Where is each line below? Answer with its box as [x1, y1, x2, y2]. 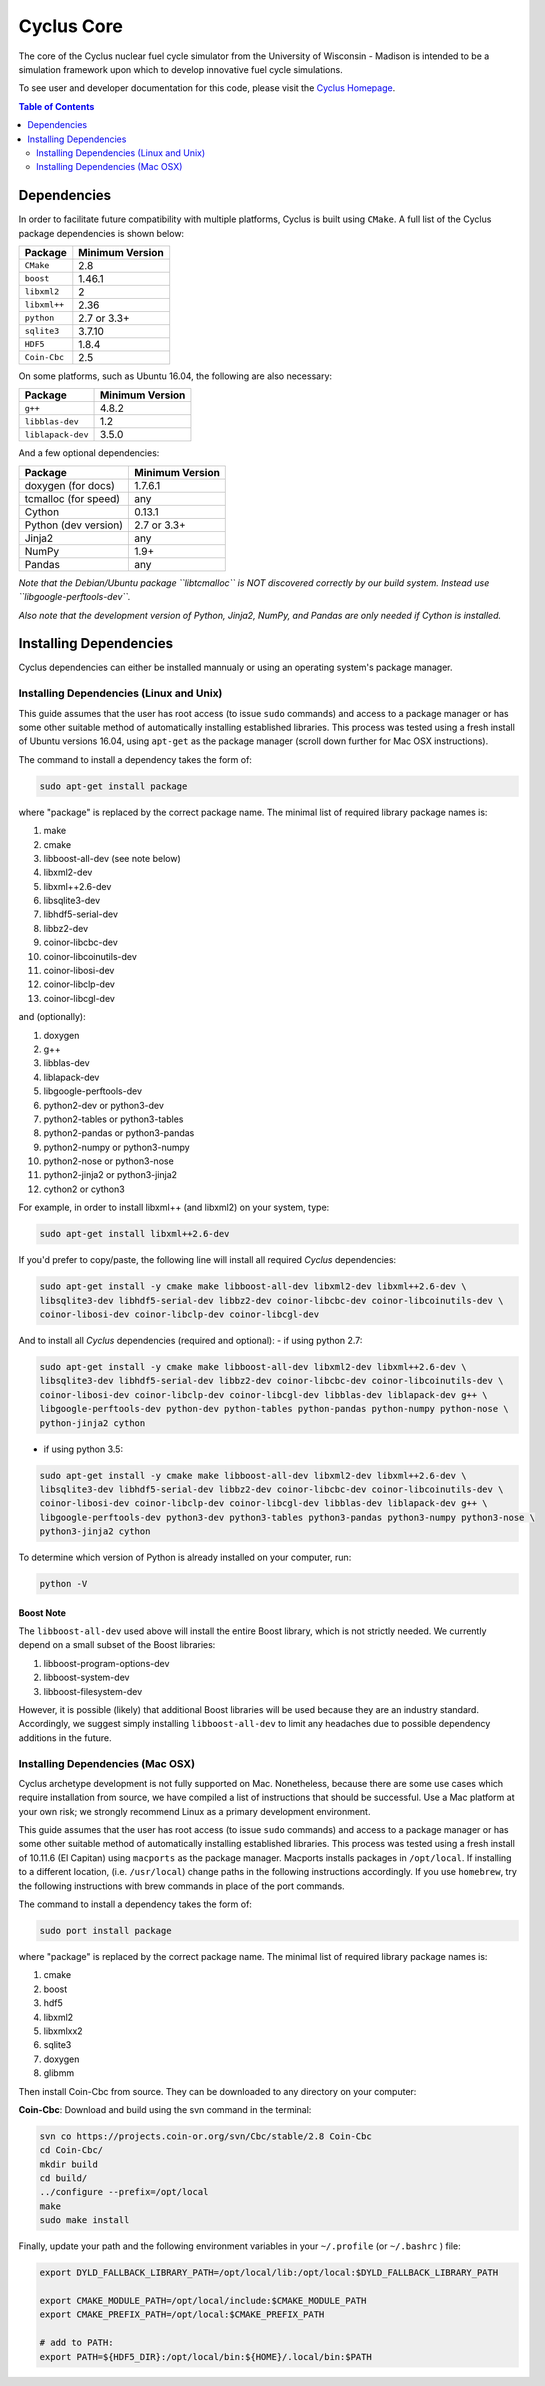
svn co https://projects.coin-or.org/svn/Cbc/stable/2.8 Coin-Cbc [39, 2130, 372, 2142]
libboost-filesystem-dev [43, 1685, 143, 1697]
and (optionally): [18, 1011, 86, 1023]
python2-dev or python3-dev [43, 1099, 165, 1111]
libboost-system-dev [43, 1671, 130, 1684]
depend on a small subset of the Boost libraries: [18, 1639, 216, 1651]
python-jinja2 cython [39, 1417, 146, 1429]
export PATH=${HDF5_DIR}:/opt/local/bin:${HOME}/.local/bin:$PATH [39, 2351, 372, 2362]
